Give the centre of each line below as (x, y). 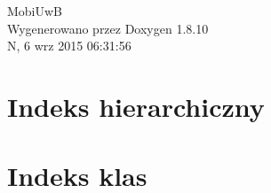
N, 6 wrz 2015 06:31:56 (69, 46)
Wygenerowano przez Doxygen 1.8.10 (108, 28)
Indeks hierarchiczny (136, 106)
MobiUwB (35, 11)
